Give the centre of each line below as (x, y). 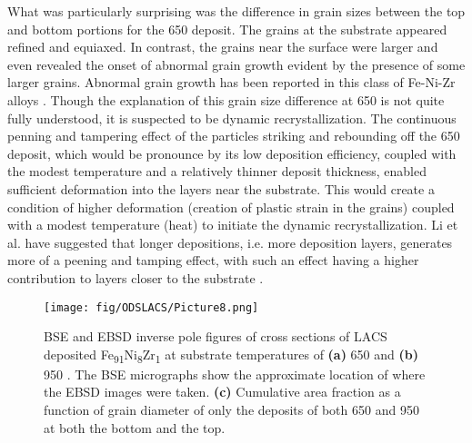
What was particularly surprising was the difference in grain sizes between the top (236, 11)
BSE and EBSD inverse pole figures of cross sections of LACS (216, 336)
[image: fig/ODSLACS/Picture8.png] (151, 307)
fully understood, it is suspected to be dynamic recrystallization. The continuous (232, 118)
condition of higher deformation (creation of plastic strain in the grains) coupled (231, 207)
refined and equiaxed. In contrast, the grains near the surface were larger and (223, 47)
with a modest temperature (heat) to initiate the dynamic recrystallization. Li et (233, 225)
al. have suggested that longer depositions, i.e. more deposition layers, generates (230, 242)
